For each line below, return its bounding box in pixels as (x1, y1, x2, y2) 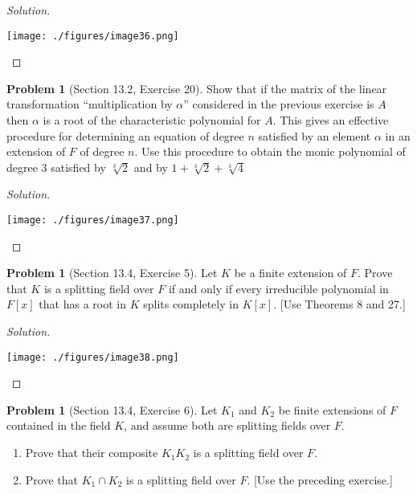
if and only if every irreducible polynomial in (168, 280, 389, 296)
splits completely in (143, 296, 239, 312)
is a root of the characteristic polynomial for (43, 112, 261, 129)
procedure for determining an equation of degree (6, 127, 244, 144)
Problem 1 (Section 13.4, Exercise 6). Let (6, 401, 218, 418)
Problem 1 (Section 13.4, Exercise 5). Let (6, 264, 218, 281)
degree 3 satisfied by (6, 158, 106, 175)
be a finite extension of (234, 264, 347, 281)
